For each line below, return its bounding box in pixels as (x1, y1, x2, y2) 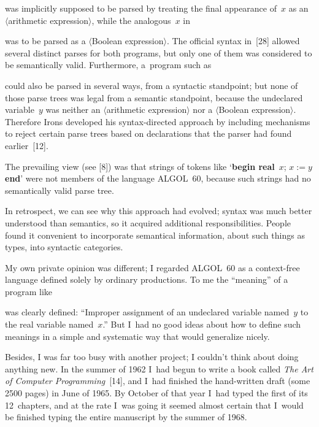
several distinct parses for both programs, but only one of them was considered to (5, 46, 312, 59)
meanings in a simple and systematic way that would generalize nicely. (5, 329, 270, 342)
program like (5, 285, 53, 298)
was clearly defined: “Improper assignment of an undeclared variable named (5, 306, 290, 318)
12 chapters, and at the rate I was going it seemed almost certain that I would (5, 398, 304, 411)
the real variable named (5, 318, 94, 331)
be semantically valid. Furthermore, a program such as (5, 58, 212, 71)
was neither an (45, 103, 101, 116)
